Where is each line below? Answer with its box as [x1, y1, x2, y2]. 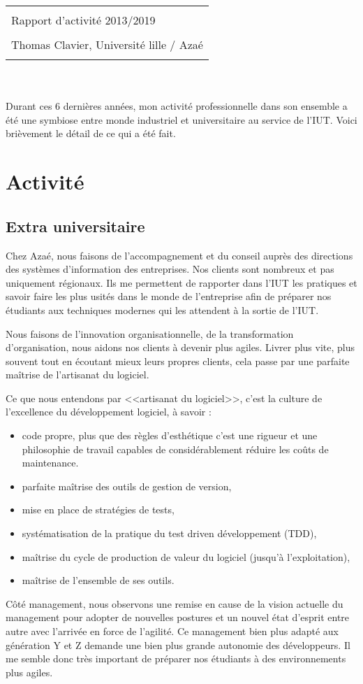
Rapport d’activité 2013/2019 [11, 12, 156, 29]
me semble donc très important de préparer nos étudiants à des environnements [6, 651, 346, 666]
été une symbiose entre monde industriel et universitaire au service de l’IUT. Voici [6, 112, 357, 127]
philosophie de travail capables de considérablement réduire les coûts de [22, 441, 329, 456]
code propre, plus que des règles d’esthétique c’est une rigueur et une [22, 428, 318, 443]
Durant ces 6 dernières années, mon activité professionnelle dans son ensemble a [6, 99, 348, 113]
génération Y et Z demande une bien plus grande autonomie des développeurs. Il [6, 637, 350, 652]
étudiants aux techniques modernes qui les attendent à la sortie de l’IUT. [6, 302, 319, 317]
